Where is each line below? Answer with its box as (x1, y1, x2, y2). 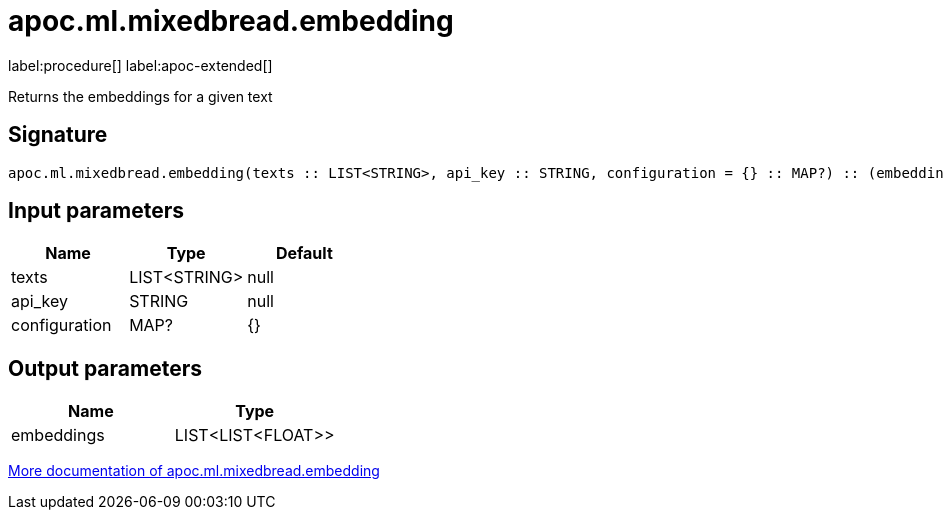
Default (275, 243, 333, 264)
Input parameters (8, 198, 185, 224)
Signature (8, 122, 108, 148)
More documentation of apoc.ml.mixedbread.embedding (8, 462, 380, 480)
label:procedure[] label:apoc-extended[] (8, 56, 273, 74)
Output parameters (8, 355, 202, 381)
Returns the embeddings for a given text (8, 87, 273, 105)
